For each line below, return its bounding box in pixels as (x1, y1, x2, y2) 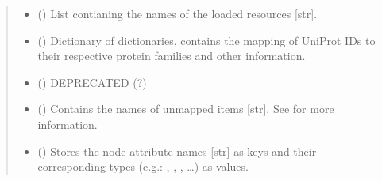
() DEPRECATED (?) (37, 74, 147, 90)
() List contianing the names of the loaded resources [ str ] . (37, 6, 318, 21)
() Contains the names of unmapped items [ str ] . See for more (37, 100, 334, 117)
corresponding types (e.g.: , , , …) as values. (37, 158, 249, 175)
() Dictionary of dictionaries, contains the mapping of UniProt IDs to (37, 32, 376, 48)
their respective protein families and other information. (37, 47, 306, 64)
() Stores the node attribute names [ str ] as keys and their (37, 142, 317, 159)
